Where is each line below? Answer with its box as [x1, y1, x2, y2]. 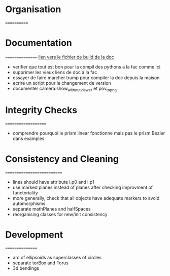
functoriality [12, 189, 38, 196]
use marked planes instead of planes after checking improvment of [12, 184, 153, 190]
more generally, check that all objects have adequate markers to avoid [12, 195, 160, 201]
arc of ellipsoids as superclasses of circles [12, 255, 102, 261]
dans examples [12, 135, 45, 142]
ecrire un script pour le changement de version [12, 80, 112, 86]
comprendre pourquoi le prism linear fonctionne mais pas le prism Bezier [12, 130, 165, 136]
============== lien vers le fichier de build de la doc [5, 54, 114, 60]
